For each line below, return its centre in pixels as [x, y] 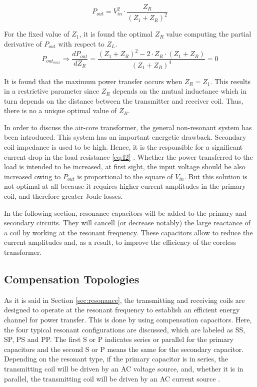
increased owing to [32, 176]
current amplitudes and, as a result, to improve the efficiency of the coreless [120, 242]
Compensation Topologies [72, 279]
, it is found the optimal [116, 34]
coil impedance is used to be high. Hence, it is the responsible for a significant [123, 147]
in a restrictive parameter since [52, 91]
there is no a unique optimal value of [60, 110]
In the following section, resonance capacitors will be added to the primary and [125, 213]
